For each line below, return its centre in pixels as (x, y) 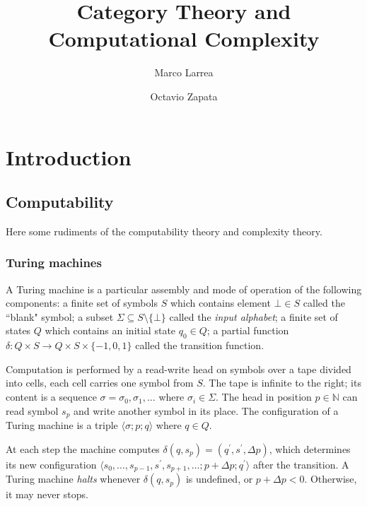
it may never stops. (47, 494)
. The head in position (264, 397)
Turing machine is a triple (62, 425)
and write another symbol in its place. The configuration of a (206, 410)
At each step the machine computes (83, 448)
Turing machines (54, 263)
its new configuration (51, 464)
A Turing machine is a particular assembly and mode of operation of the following (184, 289)
